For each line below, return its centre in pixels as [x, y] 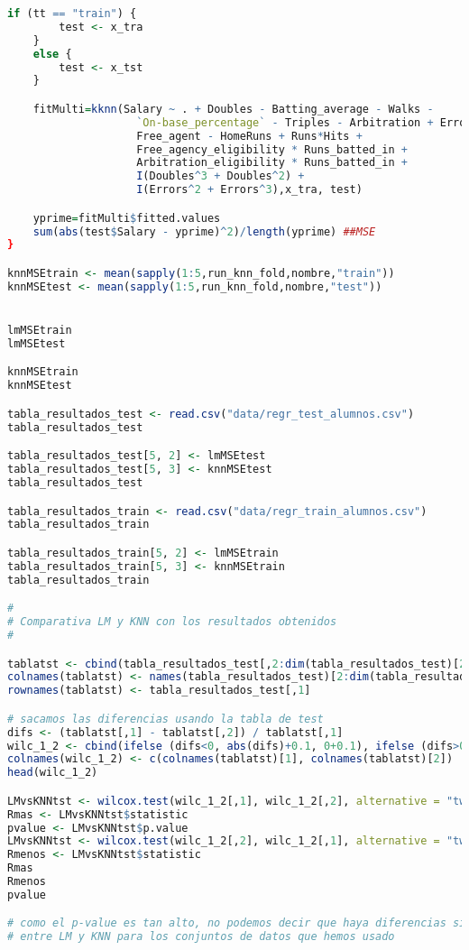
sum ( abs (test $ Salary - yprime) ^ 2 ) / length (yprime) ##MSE [204, 231]
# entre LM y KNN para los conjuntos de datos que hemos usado [201, 937]
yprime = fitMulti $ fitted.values [127, 218]
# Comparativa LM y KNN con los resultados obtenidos [172, 622]
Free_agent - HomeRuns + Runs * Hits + [249, 136]
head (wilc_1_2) [53, 773]
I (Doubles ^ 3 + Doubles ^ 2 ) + [221, 176]
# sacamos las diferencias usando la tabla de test [166, 719]
